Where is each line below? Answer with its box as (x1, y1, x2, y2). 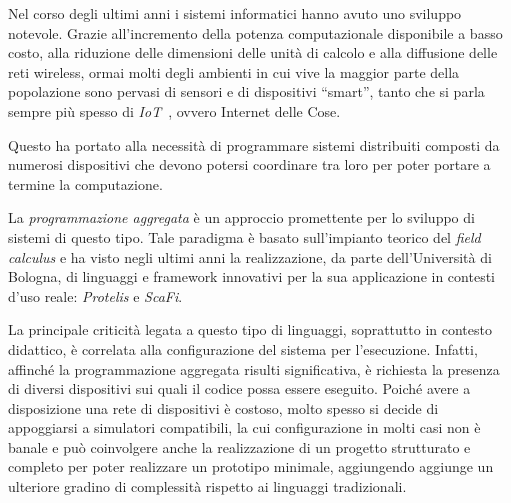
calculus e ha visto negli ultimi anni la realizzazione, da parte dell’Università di (8, 246, 492, 267)
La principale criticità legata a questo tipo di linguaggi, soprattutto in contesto (8, 319, 492, 340)
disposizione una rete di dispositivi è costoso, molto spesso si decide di (8, 397, 439, 418)
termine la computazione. (8, 173, 163, 194)
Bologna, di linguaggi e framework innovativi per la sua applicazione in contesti (8, 266, 495, 287)
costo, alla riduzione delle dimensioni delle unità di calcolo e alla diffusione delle (8, 42, 498, 63)
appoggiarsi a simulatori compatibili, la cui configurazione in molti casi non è (8, 417, 481, 438)
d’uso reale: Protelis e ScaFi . (8, 285, 183, 306)
